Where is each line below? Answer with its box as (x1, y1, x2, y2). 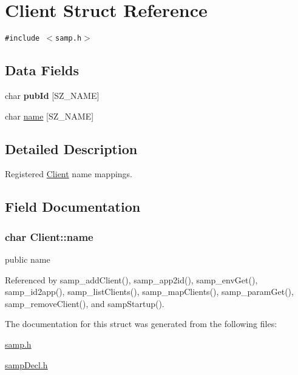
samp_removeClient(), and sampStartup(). (5, 297, 164, 309)
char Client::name (5, 229, 93, 244)
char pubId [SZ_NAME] (5, 89, 100, 101)
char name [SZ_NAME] (5, 109, 94, 122)
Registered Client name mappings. (5, 167, 133, 180)
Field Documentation (5, 197, 141, 216)
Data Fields (5, 61, 80, 79)
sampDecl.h (5, 358, 48, 371)
